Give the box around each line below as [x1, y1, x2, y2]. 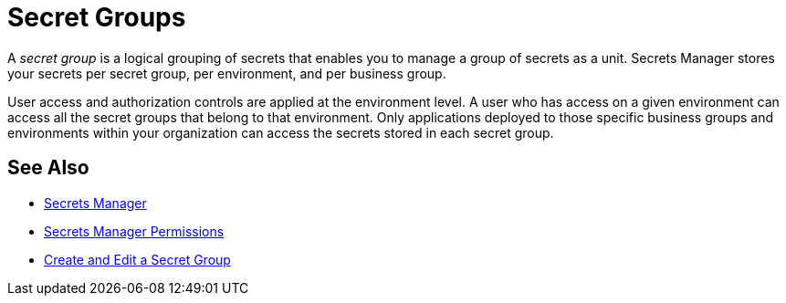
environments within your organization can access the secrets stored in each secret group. [7, 124, 554, 141]
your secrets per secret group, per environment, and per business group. [7, 65, 446, 81]
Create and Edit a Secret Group [44, 251, 231, 267]
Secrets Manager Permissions [44, 223, 225, 239]
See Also [7, 156, 89, 180]
